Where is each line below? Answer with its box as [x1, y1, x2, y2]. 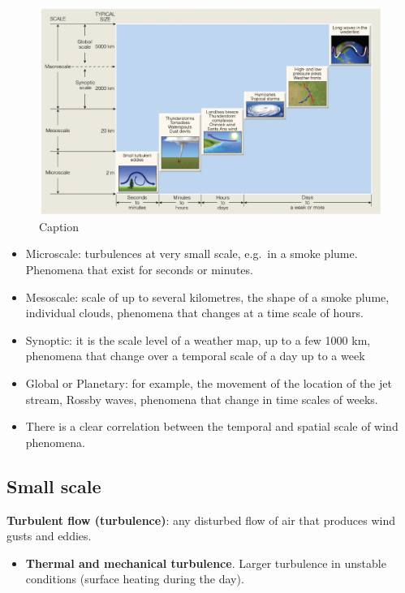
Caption [39, 217, 80, 234]
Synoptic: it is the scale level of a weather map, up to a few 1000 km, [25, 331, 371, 348]
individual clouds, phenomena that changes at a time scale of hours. [25, 304, 364, 321]
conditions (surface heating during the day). [25, 570, 244, 587]
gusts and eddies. [6, 527, 92, 544]
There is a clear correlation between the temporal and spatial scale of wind [25, 418, 399, 435]
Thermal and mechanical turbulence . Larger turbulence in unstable [25, 554, 386, 571]
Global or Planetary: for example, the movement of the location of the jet [25, 374, 392, 391]
